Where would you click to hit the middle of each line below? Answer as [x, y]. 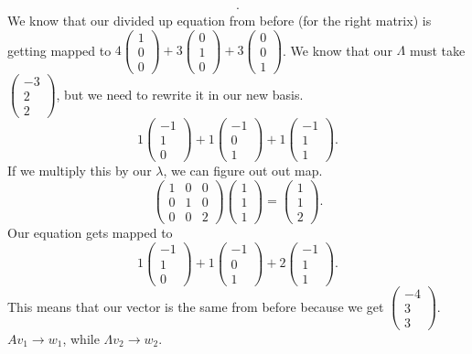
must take [437, 50]
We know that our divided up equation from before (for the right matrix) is [220, 21]
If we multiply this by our [80, 171]
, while [81, 338]
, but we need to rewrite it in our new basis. [180, 94]
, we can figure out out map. [243, 171]
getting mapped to [59, 50]
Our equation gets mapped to [90, 232]
